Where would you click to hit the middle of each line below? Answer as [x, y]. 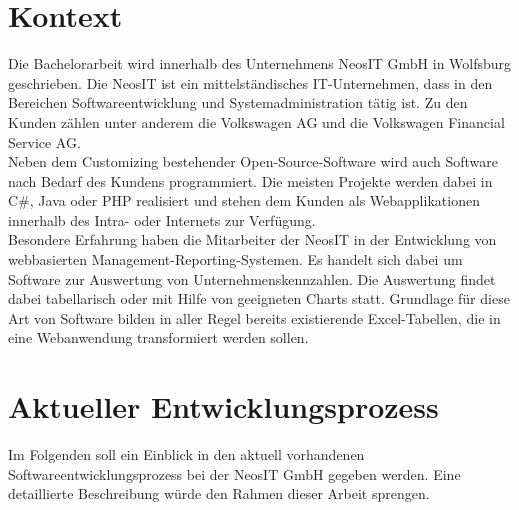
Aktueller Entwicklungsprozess [223, 406]
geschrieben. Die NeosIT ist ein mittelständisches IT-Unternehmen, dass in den [250, 82]
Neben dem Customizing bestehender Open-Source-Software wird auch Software [253, 161]
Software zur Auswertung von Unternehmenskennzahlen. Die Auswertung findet [252, 278]
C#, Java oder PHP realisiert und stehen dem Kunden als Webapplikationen [244, 200]
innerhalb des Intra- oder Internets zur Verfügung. [162, 219]
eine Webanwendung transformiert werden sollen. [158, 337]
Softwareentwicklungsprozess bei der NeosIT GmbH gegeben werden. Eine [234, 473]
